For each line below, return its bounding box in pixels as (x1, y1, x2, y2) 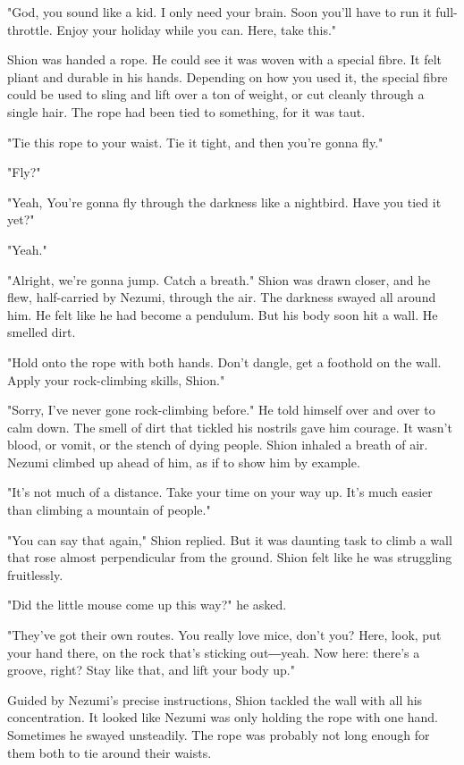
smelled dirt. (7, 323, 76, 341)
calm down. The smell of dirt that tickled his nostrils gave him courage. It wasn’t (7, 417, 452, 436)
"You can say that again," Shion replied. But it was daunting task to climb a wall (7, 530, 452, 549)
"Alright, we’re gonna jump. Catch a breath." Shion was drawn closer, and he (7, 270, 431, 289)
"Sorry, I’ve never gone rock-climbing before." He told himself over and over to (7, 400, 435, 419)
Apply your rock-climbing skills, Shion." (7, 370, 225, 389)
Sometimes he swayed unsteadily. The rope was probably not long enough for (7, 726, 430, 744)
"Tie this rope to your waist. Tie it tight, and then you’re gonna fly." (7, 132, 384, 151)
